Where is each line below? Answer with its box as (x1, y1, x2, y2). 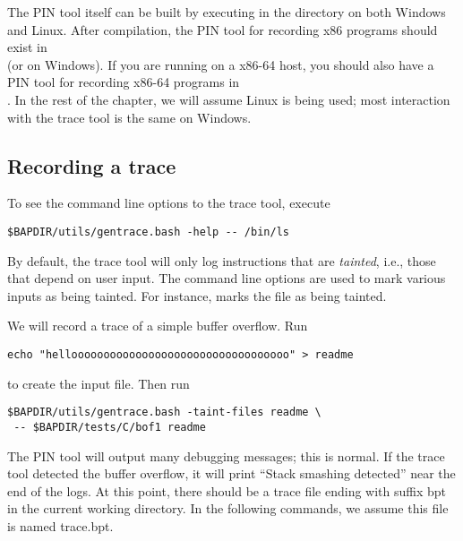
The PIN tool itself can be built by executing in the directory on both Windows (7, 3, 446, 21)
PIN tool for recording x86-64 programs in (7, 73, 240, 91)
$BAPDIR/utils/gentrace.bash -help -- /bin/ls (7, 225, 289, 238)
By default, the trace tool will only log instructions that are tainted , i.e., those (7, 251, 436, 270)
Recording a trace (7, 151, 176, 179)
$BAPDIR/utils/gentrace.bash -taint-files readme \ (7, 406, 322, 419)
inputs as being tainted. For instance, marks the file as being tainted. (7, 286, 387, 305)
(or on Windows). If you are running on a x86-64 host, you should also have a (7, 55, 434, 73)
